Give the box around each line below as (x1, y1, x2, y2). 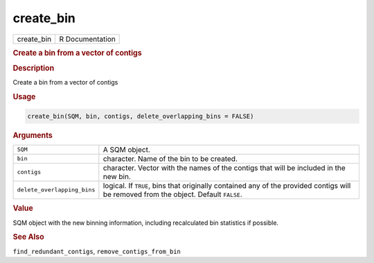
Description (12, 63, 55, 73)
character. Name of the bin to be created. (103, 153, 238, 163)
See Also (12, 232, 44, 242)
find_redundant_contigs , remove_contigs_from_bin (12, 247, 181, 255)
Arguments (12, 130, 53, 140)
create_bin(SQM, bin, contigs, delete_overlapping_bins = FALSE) (27, 112, 254, 120)
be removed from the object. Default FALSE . (103, 189, 242, 199)
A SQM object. (103, 144, 150, 154)
